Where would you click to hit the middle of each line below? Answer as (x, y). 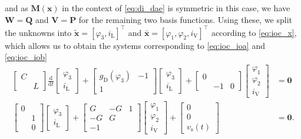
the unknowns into (38, 32)
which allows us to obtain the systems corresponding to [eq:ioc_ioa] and (135, 45)
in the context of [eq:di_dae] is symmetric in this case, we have (176, 8)
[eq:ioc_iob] (26, 57)
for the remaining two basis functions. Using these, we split (186, 19)
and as (16, 8)
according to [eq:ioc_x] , (254, 32)
